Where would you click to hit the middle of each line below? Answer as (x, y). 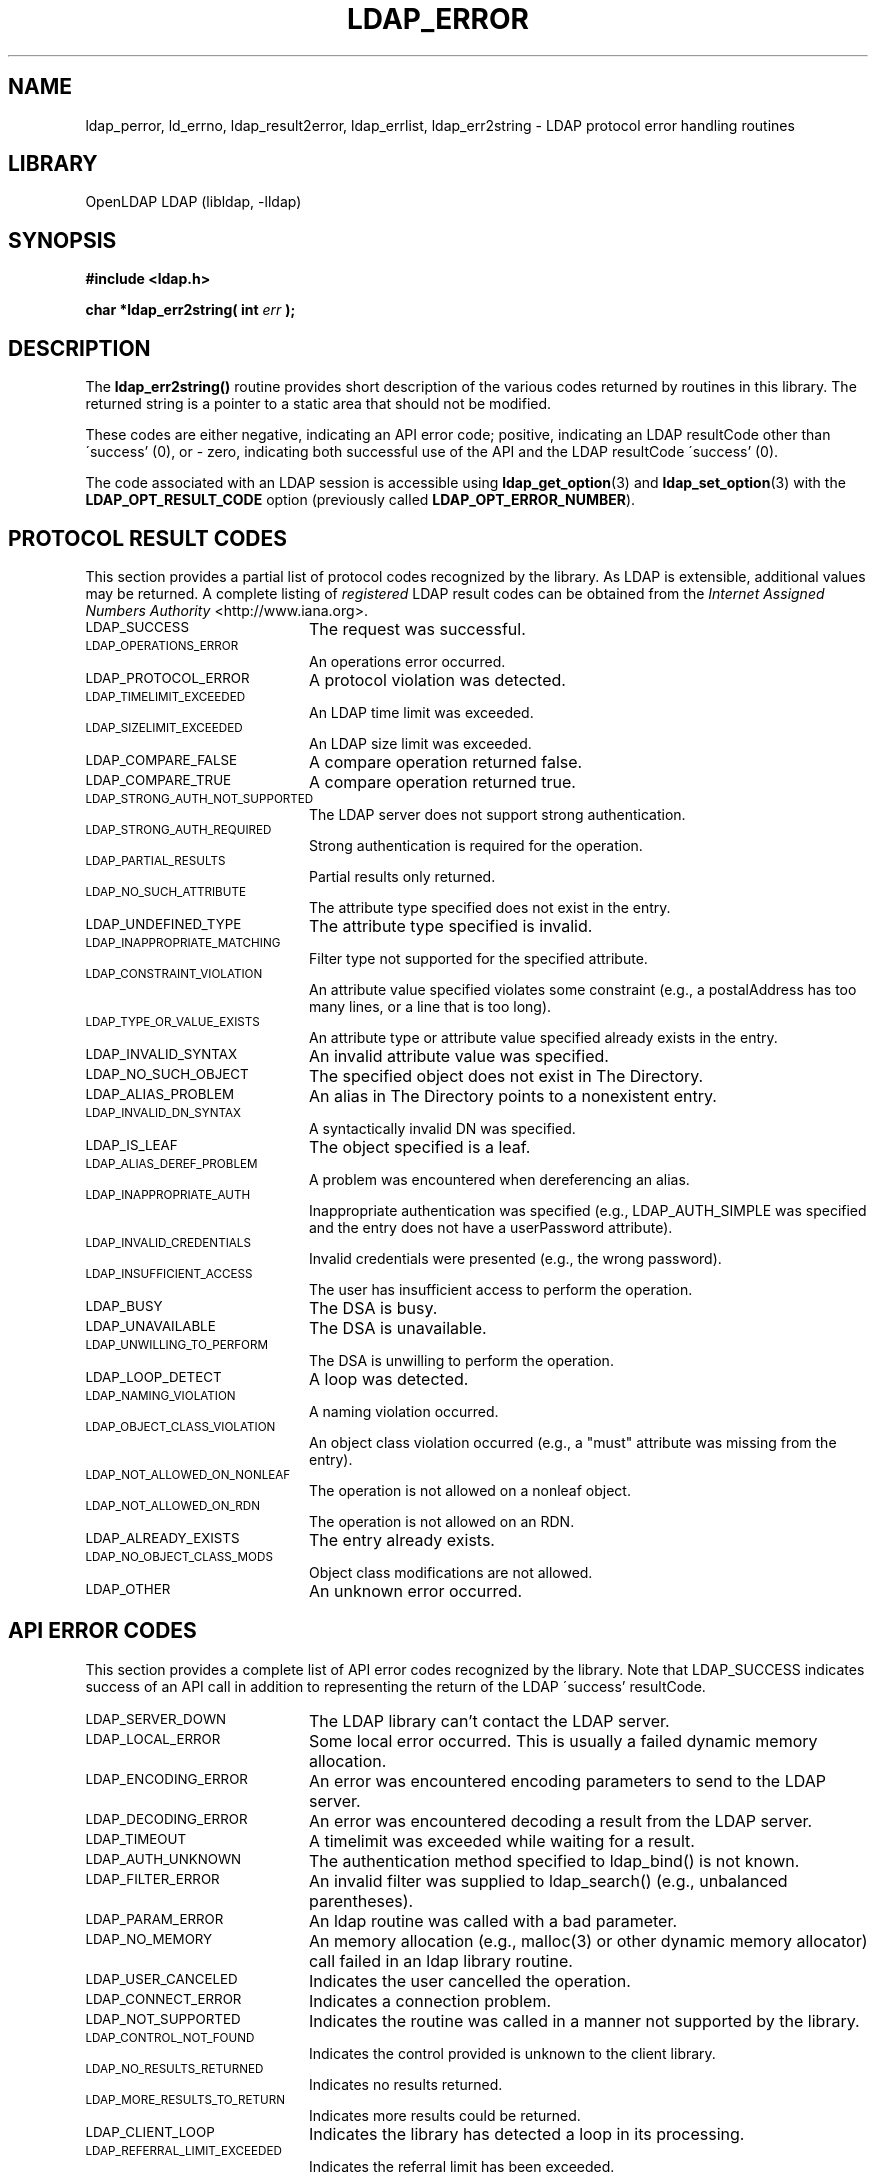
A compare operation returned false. (445, 761)
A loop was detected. (388, 1378)
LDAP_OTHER (128, 1588)
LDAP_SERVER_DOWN (156, 1718)
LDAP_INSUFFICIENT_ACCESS (169, 1273)
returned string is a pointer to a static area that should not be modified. (318, 404)
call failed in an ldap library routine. (440, 1960)
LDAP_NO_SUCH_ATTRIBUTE (165, 891)
